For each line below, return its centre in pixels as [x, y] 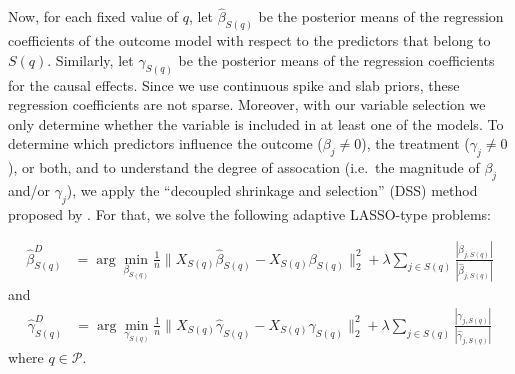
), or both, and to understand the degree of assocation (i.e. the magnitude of [244, 167]
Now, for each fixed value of [93, 16]
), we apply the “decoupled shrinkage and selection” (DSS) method [272, 189]
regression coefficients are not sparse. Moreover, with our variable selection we [247, 104]
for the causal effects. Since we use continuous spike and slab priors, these [234, 84]
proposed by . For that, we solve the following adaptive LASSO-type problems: [249, 213]
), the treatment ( [415, 143]
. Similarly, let [90, 59]
